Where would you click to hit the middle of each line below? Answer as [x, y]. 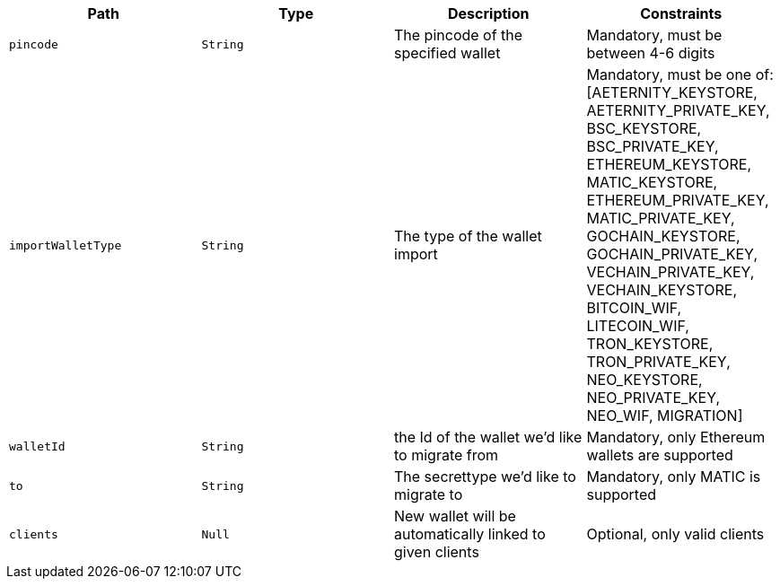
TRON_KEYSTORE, [650, 344]
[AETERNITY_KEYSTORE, [672, 92]
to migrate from [447, 455]
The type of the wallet [468, 236]
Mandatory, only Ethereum [676, 437]
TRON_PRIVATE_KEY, [658, 362]
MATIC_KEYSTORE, [652, 182]
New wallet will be [455, 516]
